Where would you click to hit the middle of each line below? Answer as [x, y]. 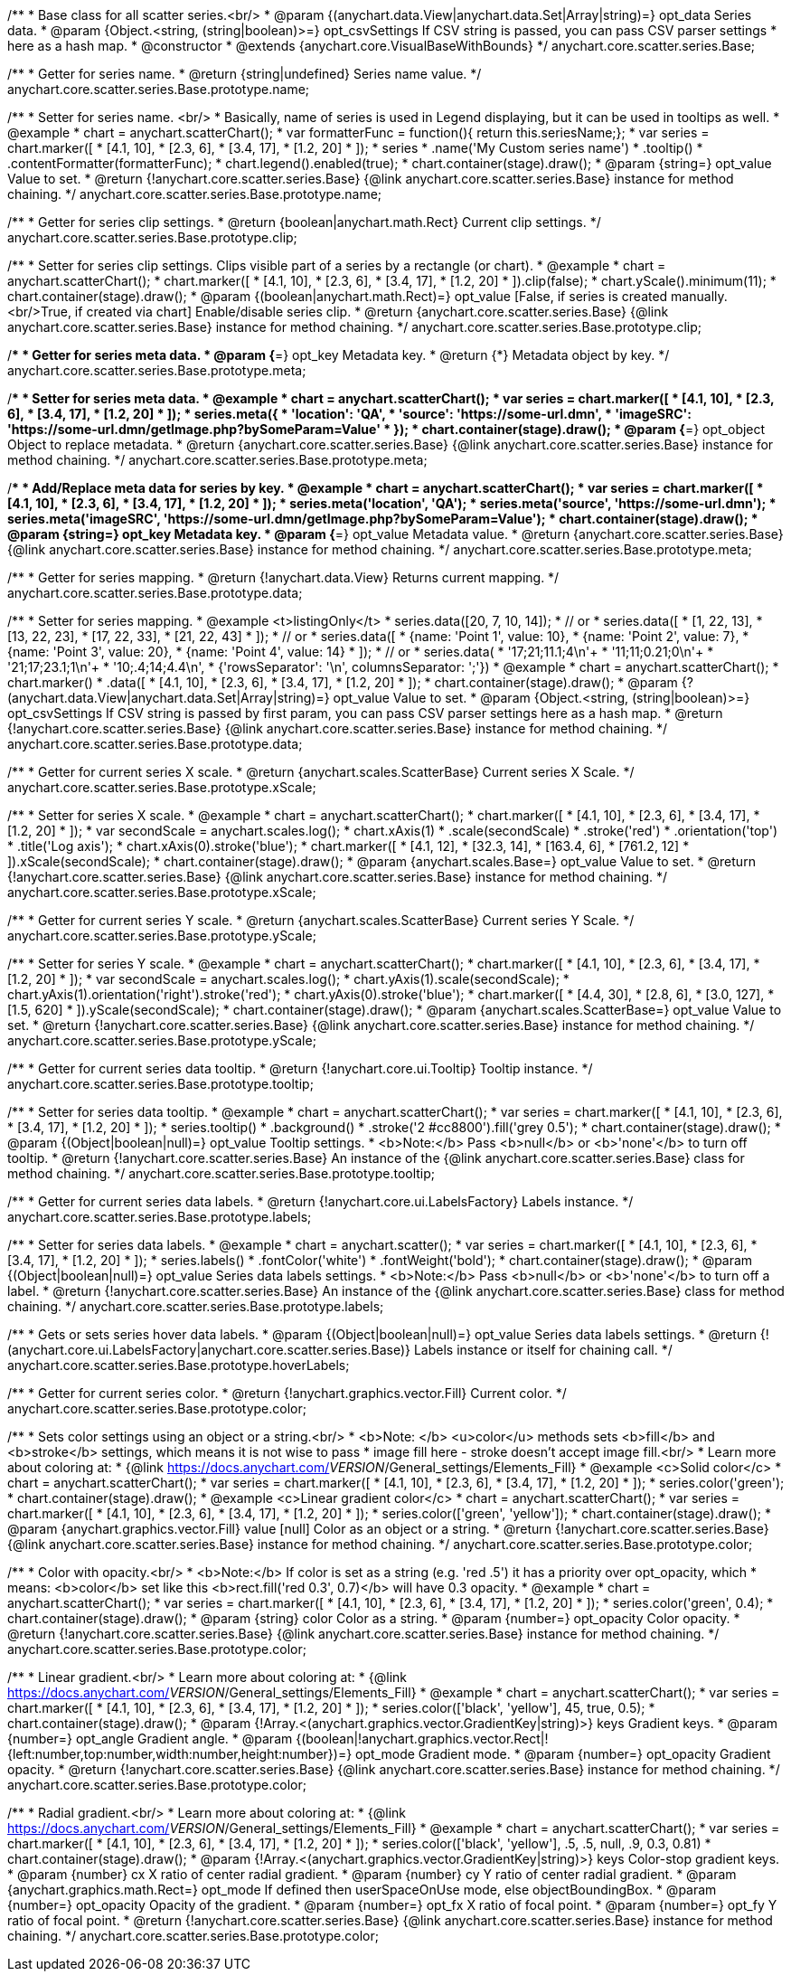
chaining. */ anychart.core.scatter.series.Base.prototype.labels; [196, 1306]
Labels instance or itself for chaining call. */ [543, 1350]
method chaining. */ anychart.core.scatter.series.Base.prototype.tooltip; [221, 1173]
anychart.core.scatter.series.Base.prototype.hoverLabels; [179, 1365]
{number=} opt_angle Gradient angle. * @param [150, 1739]
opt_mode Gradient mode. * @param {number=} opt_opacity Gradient [563, 1754]
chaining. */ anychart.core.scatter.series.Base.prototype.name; [195, 194]
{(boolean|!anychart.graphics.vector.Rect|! [422, 1739]
